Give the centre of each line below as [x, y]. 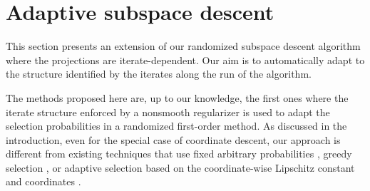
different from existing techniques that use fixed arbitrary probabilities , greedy [179, 154]
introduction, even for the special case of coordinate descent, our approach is [173, 139]
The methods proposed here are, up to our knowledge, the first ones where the [177, 97]
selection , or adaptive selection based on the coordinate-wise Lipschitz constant [180, 167]
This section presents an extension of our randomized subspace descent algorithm [183, 46]
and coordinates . [43, 181]
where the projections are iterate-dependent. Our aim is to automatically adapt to [185, 60]
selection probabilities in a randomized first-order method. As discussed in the [176, 126]
